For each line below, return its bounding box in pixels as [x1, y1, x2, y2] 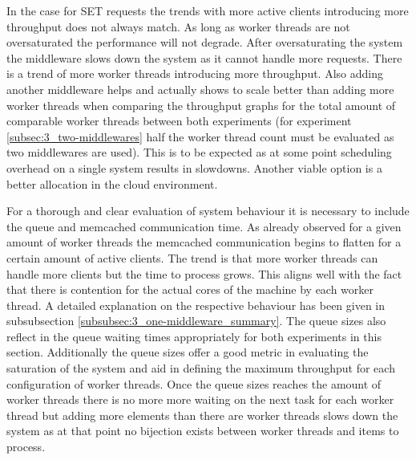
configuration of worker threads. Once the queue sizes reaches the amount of [6, 375, 382, 392]
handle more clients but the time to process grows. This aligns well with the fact [6, 265, 402, 282]
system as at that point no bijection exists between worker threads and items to [6, 422, 399, 439]
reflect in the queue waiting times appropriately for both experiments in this [6, 328, 382, 344]
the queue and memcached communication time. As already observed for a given [6, 218, 402, 234]
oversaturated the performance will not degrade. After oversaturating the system [6, 34, 403, 51]
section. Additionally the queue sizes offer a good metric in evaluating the [6, 344, 369, 360]
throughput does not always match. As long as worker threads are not [6, 18, 350, 35]
